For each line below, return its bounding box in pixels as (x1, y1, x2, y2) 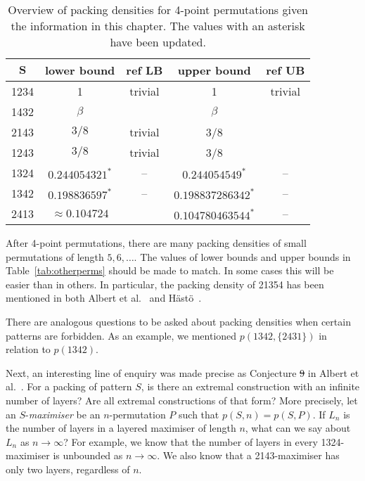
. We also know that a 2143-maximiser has (157, 448, 340, 463)
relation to (6, 342, 51, 357)
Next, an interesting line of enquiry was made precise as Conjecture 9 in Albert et (6, 365, 359, 380)
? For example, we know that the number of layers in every (63, 434, 318, 449)
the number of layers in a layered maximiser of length (6, 421, 236, 435)
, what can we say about (245, 421, 351, 435)
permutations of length (6, 249, 104, 264)
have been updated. (110, 34, 206, 50)
